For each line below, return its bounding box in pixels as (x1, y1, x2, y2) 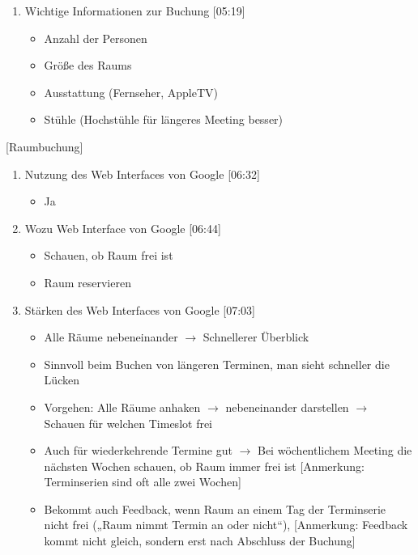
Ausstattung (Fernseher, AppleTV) (44, 83, 219, 100)
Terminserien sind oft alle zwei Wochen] (44, 473, 241, 490)
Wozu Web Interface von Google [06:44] (24, 219, 221, 236)
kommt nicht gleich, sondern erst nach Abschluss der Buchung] (44, 532, 356, 549)
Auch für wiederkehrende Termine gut (44, 442, 232, 459)
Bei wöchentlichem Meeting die (257, 442, 412, 459)
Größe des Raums (44, 57, 132, 74)
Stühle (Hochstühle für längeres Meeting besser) (44, 111, 284, 128)
